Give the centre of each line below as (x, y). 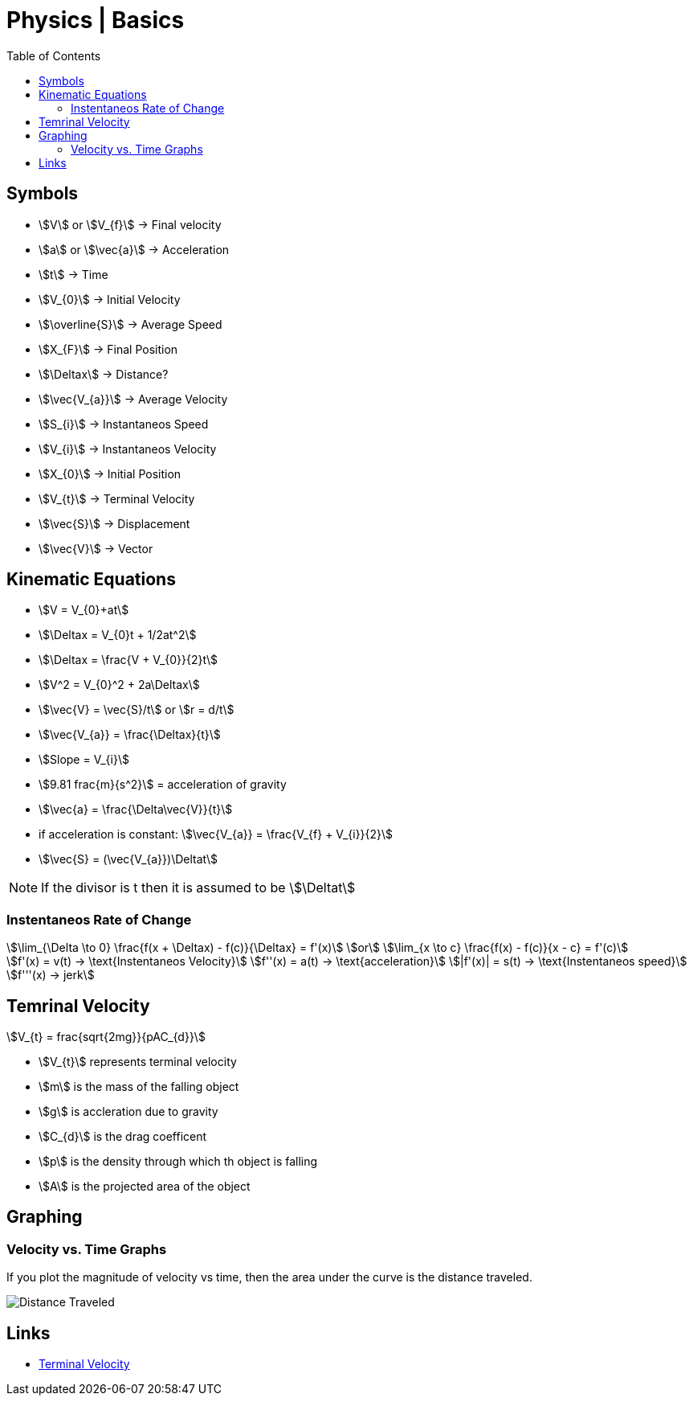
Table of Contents (54, 55)
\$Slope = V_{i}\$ (84, 760)
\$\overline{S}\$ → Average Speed (130, 324)
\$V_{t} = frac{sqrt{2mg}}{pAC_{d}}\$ (106, 1037)
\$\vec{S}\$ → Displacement (114, 523)
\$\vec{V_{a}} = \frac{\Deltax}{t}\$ (130, 735)
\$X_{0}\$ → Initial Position (110, 473)
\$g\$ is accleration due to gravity (128, 1112)
